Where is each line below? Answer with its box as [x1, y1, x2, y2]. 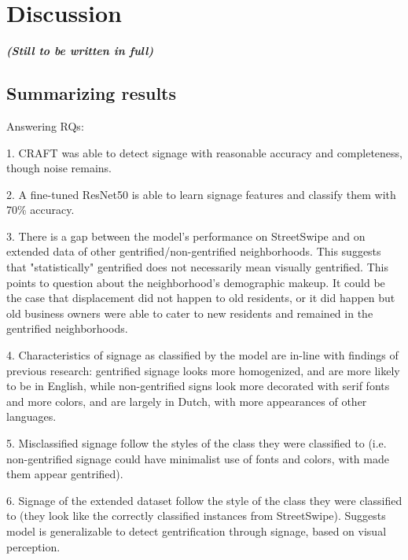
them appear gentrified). [6, 466, 123, 482]
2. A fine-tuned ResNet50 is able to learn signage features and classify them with [6, 186, 396, 202]
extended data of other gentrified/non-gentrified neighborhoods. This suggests [6, 243, 381, 260]
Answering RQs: [6, 117, 84, 134]
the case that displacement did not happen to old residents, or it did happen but [6, 289, 395, 306]
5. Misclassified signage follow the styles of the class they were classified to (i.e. [6, 435, 387, 451]
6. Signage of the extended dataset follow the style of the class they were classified [6, 492, 402, 508]
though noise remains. [6, 160, 112, 176]
